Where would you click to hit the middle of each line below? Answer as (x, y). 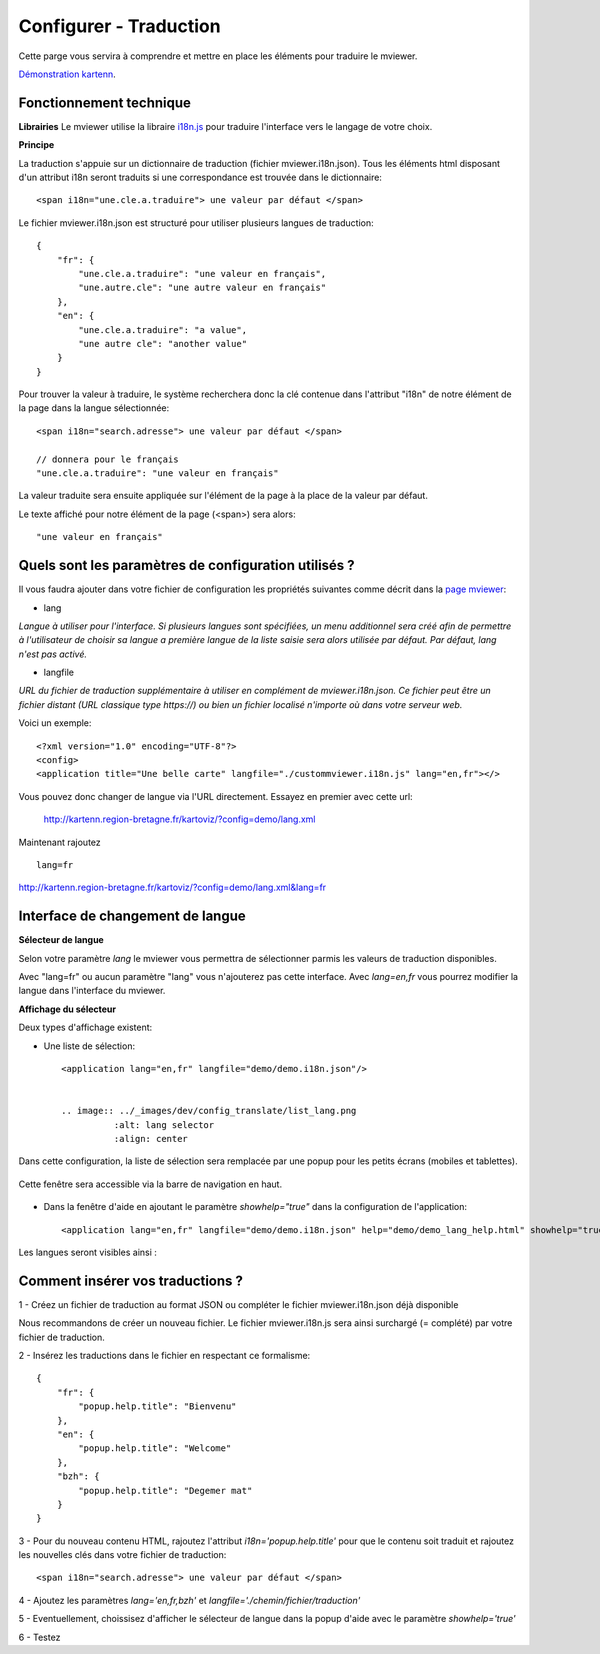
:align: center (151, 1138)
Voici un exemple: (55, 723)
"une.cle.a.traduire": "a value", (163, 329)
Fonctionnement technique (105, 102)
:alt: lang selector (164, 1124)
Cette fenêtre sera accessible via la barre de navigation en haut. (150, 1184)
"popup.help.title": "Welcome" (155, 1448)
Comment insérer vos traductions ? (131, 1280)
